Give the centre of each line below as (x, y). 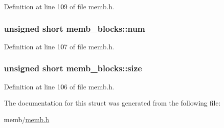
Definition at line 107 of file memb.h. (59, 46)
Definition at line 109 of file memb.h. (59, 6)
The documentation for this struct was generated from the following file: (112, 103)
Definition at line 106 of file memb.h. (59, 86)
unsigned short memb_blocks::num (75, 28)
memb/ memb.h (27, 119)
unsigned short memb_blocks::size (73, 68)
